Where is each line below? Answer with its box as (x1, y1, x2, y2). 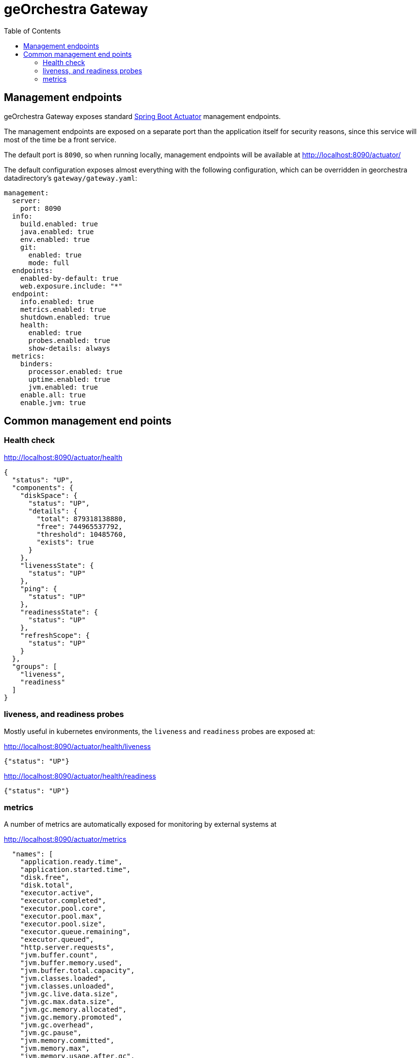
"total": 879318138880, (36, 514, 127, 523)
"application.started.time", (20, 866, 131, 874)
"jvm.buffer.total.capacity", (20, 967, 135, 975)
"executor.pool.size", (20, 920, 106, 928)
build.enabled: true (20, 220, 98, 228)
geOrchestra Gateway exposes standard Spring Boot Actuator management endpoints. (4, 112, 281, 120)
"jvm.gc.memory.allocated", (20, 1006, 127, 1014)
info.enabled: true (20, 297, 94, 306)
